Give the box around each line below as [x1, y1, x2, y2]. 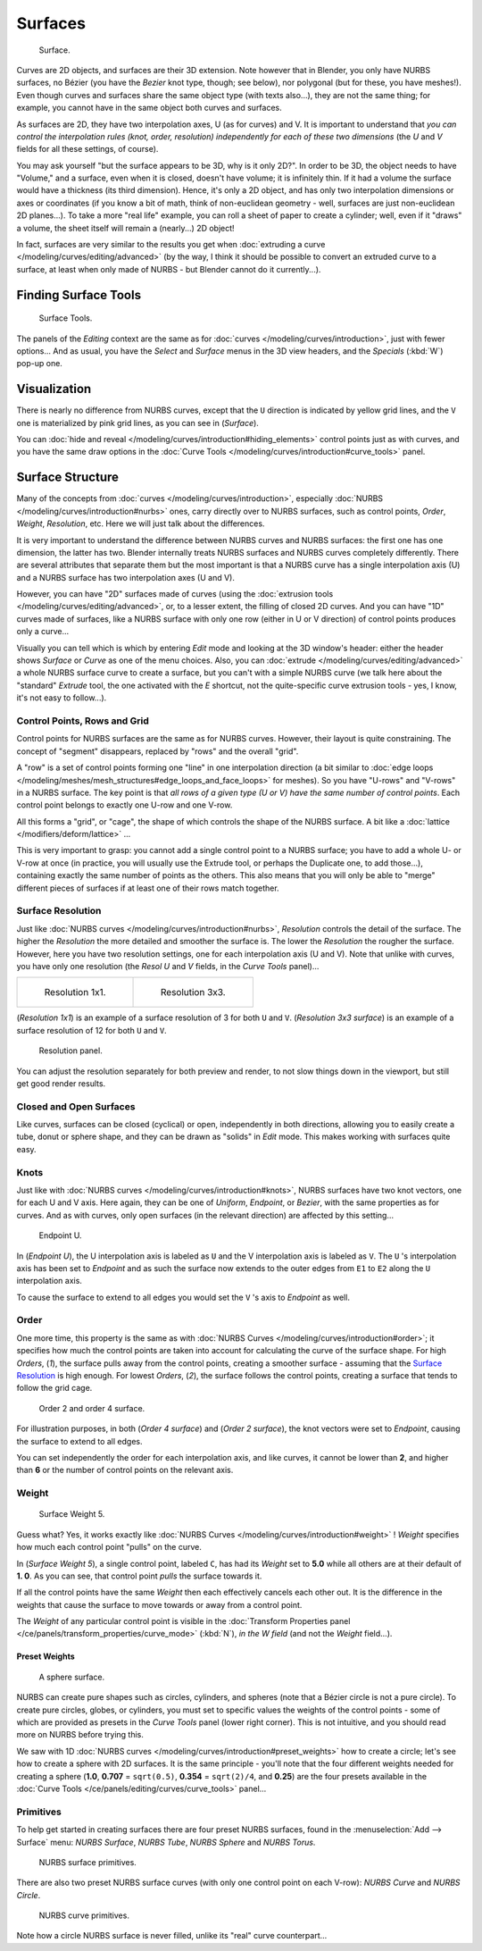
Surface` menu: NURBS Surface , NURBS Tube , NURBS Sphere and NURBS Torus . [16, 1837, 316, 1847]
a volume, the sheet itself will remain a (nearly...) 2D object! [16, 222, 236, 233]
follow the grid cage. [16, 1383, 93, 1394]
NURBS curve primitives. [38, 1910, 129, 1921]
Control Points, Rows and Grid [16, 715, 149, 727]
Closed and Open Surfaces [16, 1100, 136, 1112]
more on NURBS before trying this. [16, 1729, 145, 1740]
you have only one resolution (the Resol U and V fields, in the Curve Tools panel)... [16, 960, 320, 971]
